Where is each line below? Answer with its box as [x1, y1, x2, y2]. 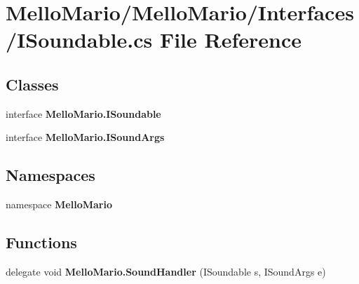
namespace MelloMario [6, 197, 112, 212]
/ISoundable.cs [6, 25, 153, 54]
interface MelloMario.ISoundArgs [6, 130, 165, 144]
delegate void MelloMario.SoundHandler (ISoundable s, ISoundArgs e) [6, 264, 326, 278]
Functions [6, 231, 77, 253]
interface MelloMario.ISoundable [6, 106, 161, 121]
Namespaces [6, 164, 95, 186]
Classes [6, 73, 59, 95]
